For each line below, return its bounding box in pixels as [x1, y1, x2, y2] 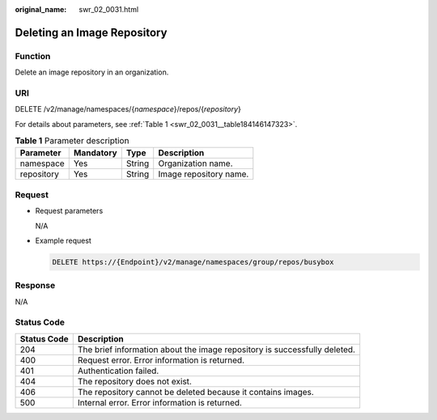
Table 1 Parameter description [15, 135, 129, 146]
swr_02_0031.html [78, 5, 139, 14]
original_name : [15, 5, 67, 14]
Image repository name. [158, 168, 249, 180]
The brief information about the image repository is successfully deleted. [77, 344, 356, 355]
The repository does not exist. [77, 375, 192, 387]
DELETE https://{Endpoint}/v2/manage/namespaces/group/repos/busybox [52, 257, 334, 266]
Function [15, 50, 51, 62]
